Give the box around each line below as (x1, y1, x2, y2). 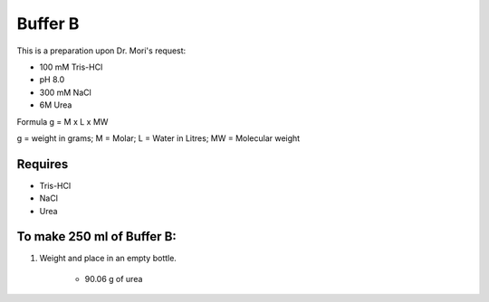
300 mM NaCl (39, 87, 92, 98)
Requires (16, 156, 69, 172)
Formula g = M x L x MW (16, 116, 109, 127)
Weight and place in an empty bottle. (39, 253, 177, 264)
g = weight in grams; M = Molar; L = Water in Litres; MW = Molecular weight (16, 132, 301, 144)
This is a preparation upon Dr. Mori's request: (16, 45, 187, 56)
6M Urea (39, 99, 72, 110)
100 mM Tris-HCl (39, 61, 103, 72)
